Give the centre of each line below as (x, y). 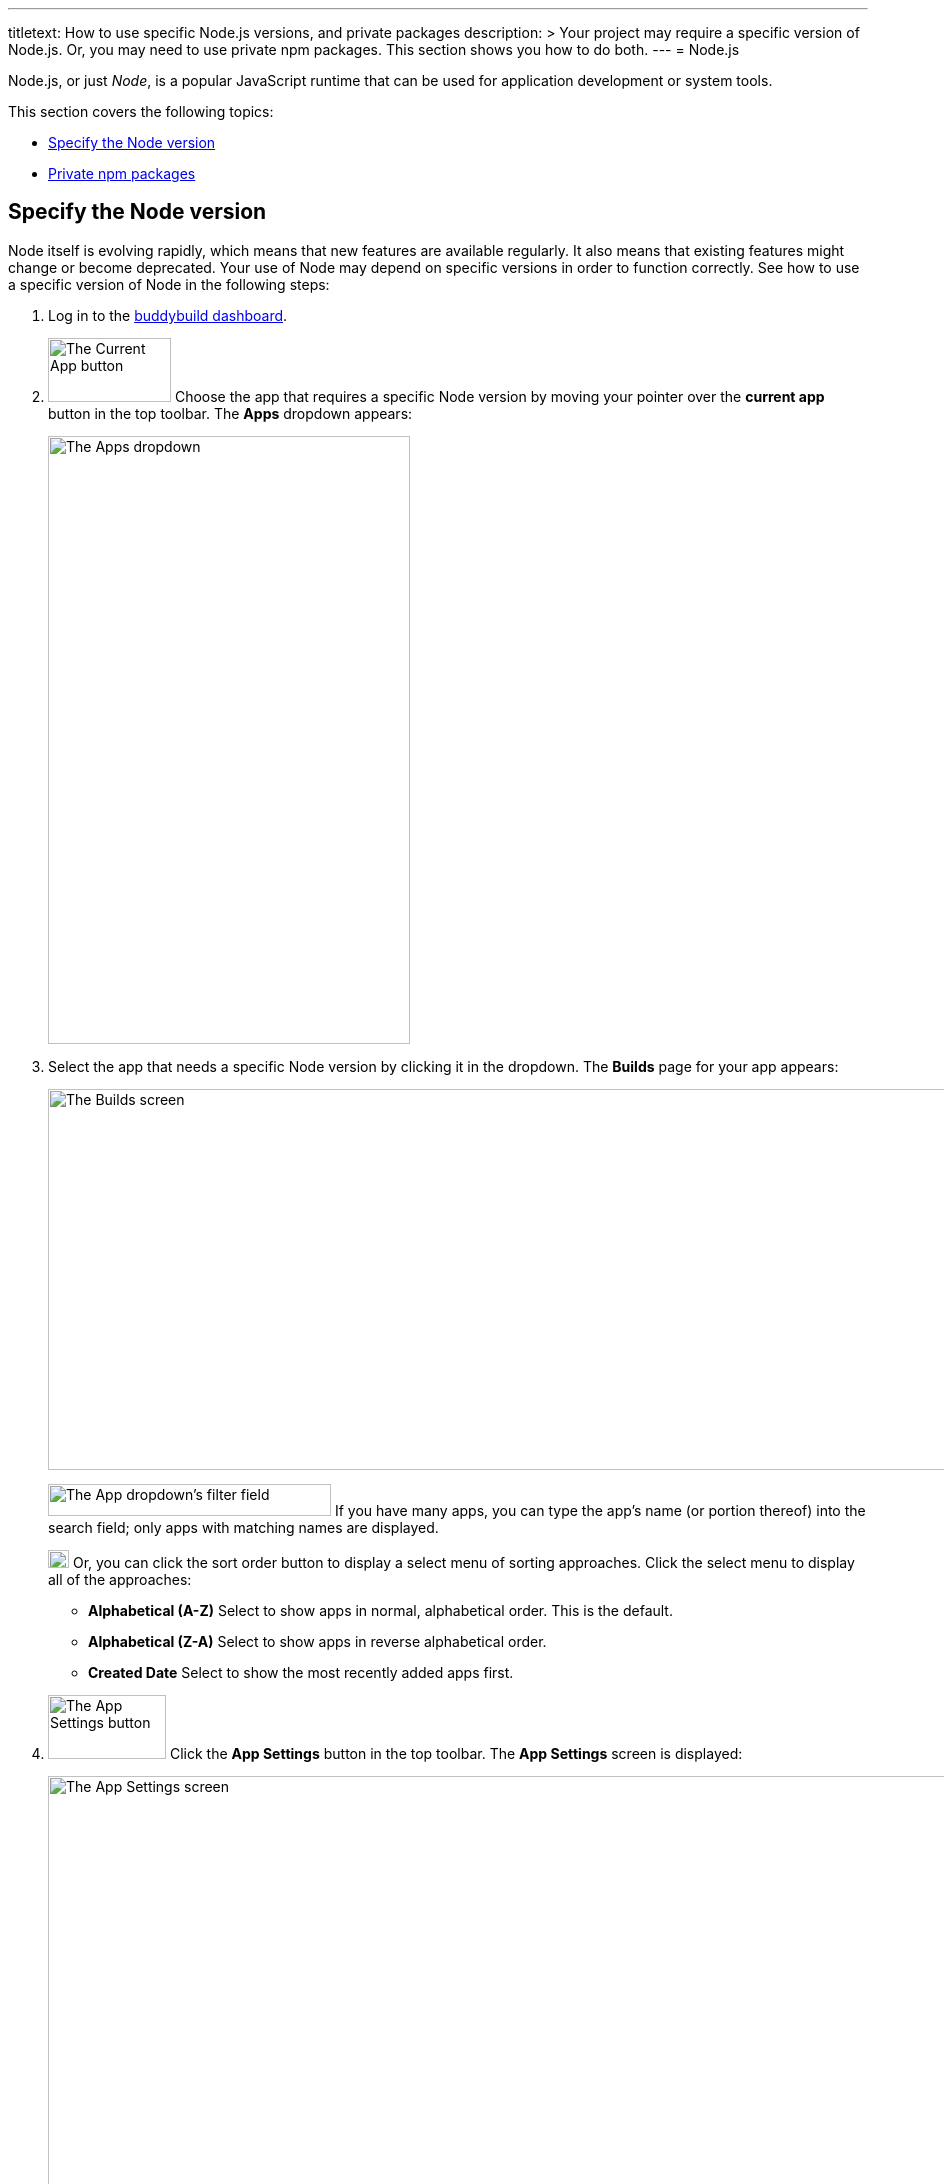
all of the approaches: (120, 1579)
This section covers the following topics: (141, 111)
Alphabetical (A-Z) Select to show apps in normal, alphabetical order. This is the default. (380, 1610)
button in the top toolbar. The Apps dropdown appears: (230, 413)
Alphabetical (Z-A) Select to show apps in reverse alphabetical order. (317, 1641)
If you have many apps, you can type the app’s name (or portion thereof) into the (600, 1510)
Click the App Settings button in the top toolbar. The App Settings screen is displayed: (456, 1753)
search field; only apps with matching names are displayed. (243, 1527)
